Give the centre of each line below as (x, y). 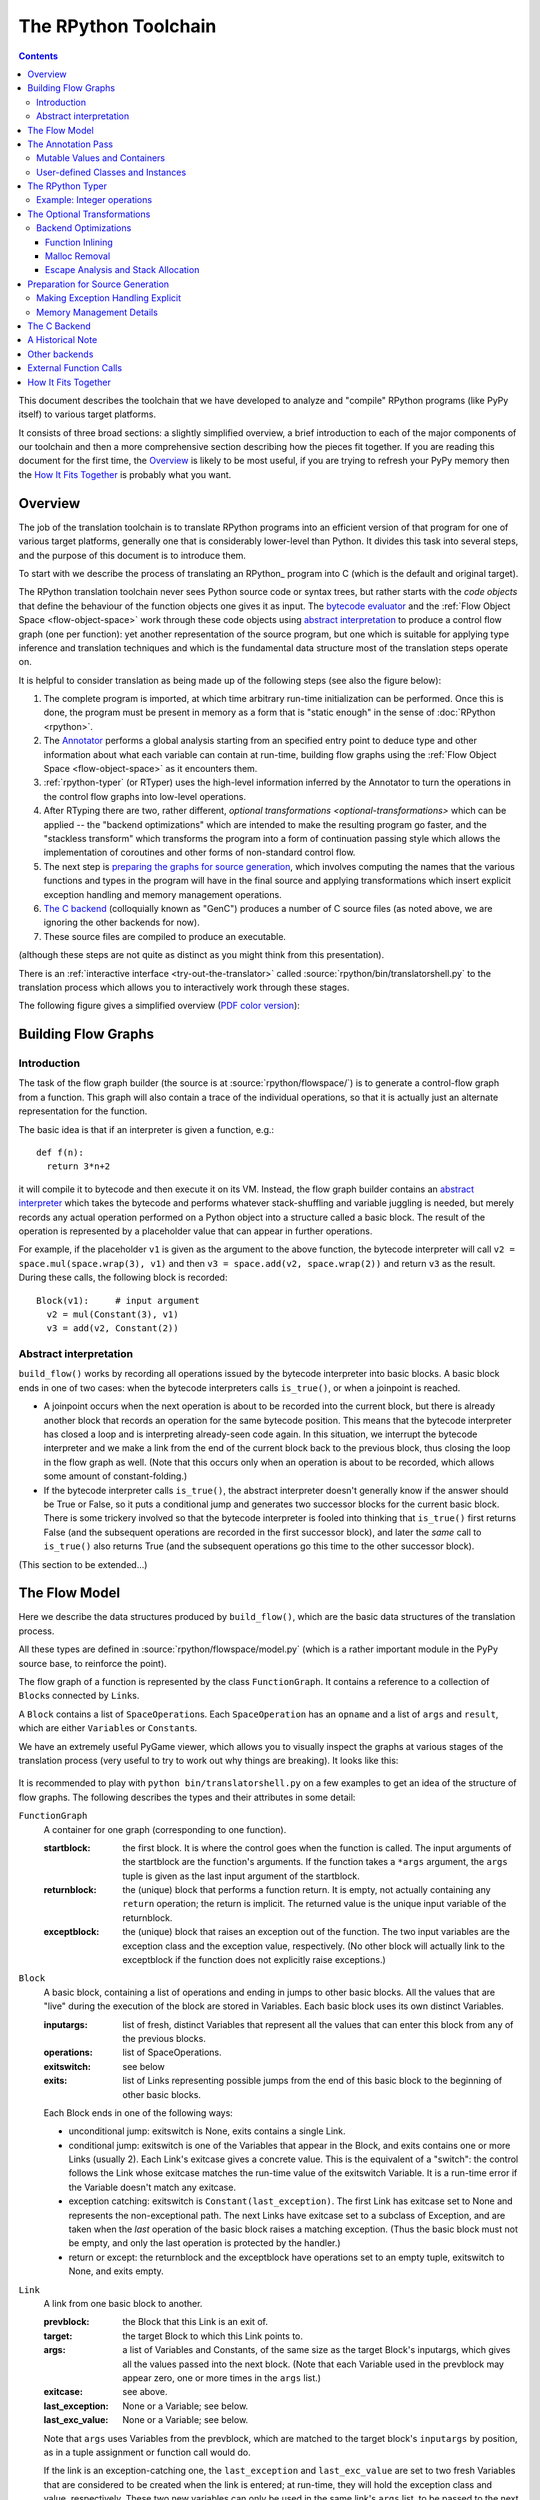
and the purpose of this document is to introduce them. (132, 555)
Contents (38, 56)
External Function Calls (75, 368)
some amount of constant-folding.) (115, 1476)
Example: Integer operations (94, 200)
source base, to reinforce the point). (92, 1663)
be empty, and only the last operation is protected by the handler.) (204, 2243)
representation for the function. (83, 1111)
